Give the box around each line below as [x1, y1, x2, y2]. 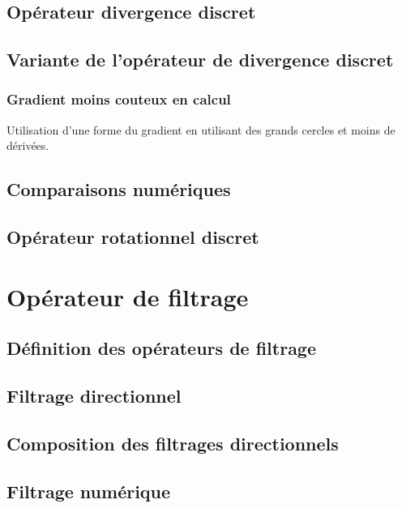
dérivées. [6, 137, 49, 154]
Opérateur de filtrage [6, 280, 249, 313]
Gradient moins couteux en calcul [6, 89, 231, 109]
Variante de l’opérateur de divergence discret [6, 47, 394, 72]
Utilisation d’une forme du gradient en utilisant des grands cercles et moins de [6, 121, 396, 138]
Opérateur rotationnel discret [6, 224, 259, 250]
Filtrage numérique [6, 478, 171, 503]
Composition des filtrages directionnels [6, 430, 339, 455]
